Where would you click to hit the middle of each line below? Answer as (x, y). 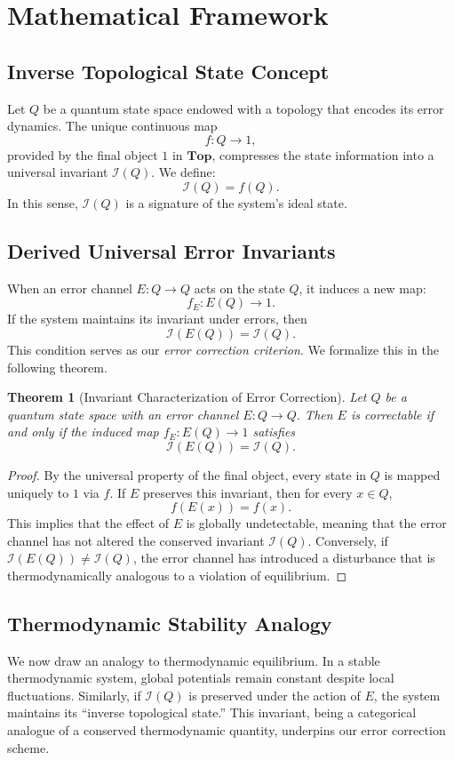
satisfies (274, 432)
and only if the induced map (83, 432)
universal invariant (58, 172)
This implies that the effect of (88, 523)
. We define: (183, 172)
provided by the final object (83, 154)
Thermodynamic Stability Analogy (170, 623)
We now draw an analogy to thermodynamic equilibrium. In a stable (194, 660)
